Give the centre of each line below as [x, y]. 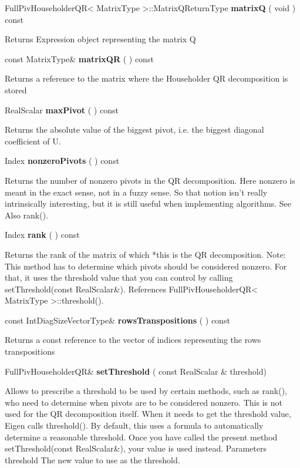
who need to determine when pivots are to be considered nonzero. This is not [144, 402]
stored [16, 90]
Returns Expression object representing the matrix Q [100, 39]
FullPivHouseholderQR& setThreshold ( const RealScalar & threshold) [136, 371]
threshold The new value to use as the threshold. [92, 459]
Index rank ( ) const [42, 235]
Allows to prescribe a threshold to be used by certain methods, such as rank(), [146, 391]
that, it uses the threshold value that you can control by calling [119, 277]
